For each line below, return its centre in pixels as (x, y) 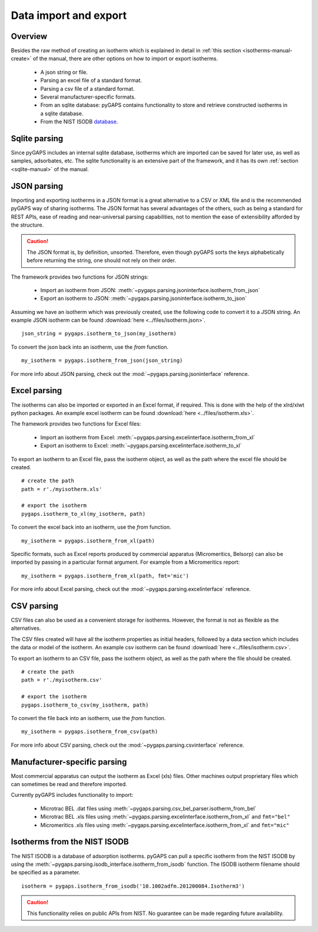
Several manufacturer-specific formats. (88, 97)
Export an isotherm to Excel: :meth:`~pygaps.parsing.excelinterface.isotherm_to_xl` (141, 446)
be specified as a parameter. (46, 872)
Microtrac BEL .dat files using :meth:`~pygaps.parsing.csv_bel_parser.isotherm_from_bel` (148, 808)
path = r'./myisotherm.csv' (62, 680)
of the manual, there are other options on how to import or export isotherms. (125, 58)
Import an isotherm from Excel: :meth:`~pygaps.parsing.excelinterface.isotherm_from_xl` (148, 437)
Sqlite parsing (37, 138)
